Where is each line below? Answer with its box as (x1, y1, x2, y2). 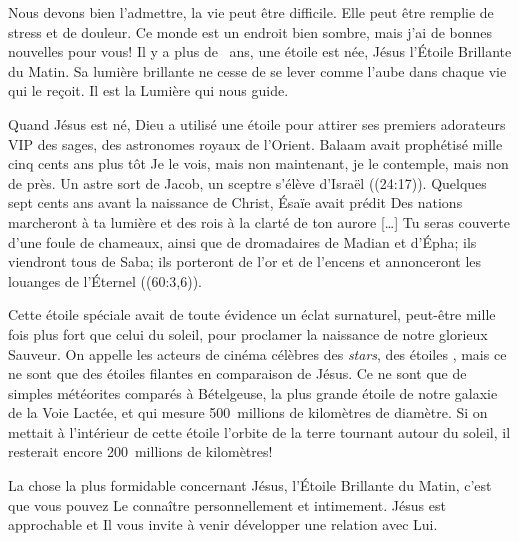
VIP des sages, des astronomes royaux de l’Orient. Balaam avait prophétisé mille (8, 133, 503, 154)
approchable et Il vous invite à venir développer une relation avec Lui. (8, 514, 438, 535)
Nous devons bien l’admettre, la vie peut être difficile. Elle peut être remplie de (8, 2, 494, 22)
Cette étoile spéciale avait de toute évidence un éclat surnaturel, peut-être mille (8, 304, 496, 325)
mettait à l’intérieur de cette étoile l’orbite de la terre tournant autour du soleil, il (8, 421, 511, 442)
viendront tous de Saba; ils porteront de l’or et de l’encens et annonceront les (8, 251, 482, 272)
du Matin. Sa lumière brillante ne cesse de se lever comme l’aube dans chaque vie (8, 60, 507, 81)
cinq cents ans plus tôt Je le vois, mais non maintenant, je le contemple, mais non (8, 153, 509, 174)
